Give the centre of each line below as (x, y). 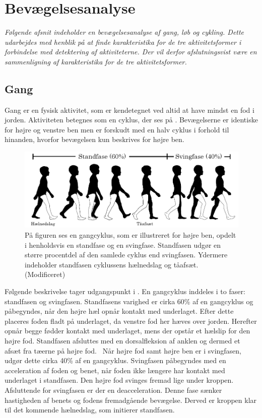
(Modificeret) (45, 274)
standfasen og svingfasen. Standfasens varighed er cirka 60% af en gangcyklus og (129, 301)
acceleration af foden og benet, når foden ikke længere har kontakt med (115, 370)
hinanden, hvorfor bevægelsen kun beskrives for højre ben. (94, 139)
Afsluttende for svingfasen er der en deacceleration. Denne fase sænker (113, 390)
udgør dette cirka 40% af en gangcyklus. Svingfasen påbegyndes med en (115, 360)
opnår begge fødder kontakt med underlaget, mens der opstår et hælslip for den (127, 331)
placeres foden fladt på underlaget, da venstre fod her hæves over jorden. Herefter (131, 321)
